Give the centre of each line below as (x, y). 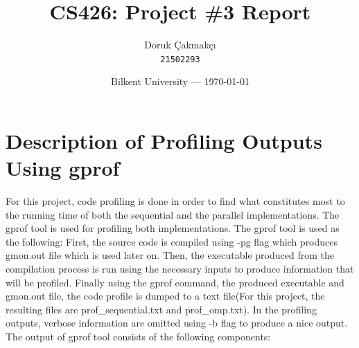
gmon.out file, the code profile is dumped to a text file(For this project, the (165, 296)
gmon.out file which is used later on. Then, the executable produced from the (170, 255)
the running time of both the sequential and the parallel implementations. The (173, 214)
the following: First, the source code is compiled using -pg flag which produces (172, 241)
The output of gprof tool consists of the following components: (138, 337)
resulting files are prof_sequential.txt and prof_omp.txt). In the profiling (161, 309)
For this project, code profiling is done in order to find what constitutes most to (175, 201)
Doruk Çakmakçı (180, 45)
